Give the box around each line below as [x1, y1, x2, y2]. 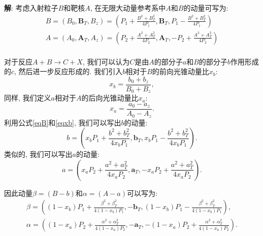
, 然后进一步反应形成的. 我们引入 [14, 66, 123, 77]
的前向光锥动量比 [152, 66, 209, 77]
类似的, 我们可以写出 [4, 149, 73, 159]
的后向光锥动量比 [81, 92, 139, 103]
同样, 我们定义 [4, 92, 51, 103]
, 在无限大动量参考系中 [90, 3, 166, 13]
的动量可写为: [183, 3, 228, 13]
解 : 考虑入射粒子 [4, 3, 58, 13]
